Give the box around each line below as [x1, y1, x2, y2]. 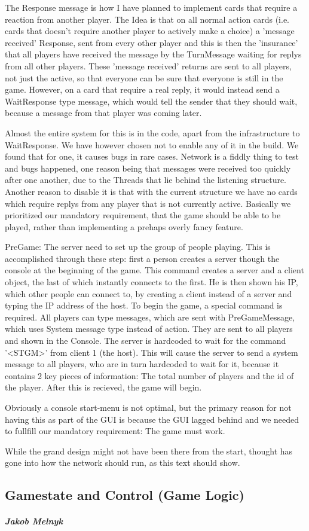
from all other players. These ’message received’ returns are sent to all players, [5, 59, 292, 72]
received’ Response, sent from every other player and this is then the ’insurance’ [5, 36, 298, 48]
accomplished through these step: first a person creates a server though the [5, 252, 280, 264]
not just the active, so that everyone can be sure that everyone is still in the [5, 71, 283, 84]
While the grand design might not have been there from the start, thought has [5, 444, 293, 457]
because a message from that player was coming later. [5, 106, 202, 119]
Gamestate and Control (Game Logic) [5, 486, 244, 504]
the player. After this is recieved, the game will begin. [5, 381, 202, 393]
